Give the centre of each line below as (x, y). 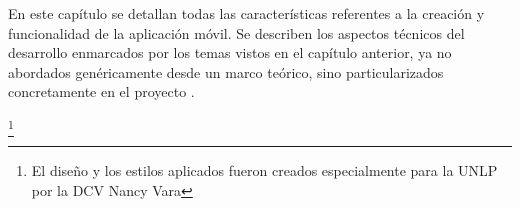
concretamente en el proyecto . (101, 91)
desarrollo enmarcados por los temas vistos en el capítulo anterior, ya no (230, 52)
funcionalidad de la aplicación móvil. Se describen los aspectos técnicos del (236, 32)
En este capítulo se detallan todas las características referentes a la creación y (246, 13)
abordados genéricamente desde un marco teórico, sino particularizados (226, 71)
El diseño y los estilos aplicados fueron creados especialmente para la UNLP (264, 170)
